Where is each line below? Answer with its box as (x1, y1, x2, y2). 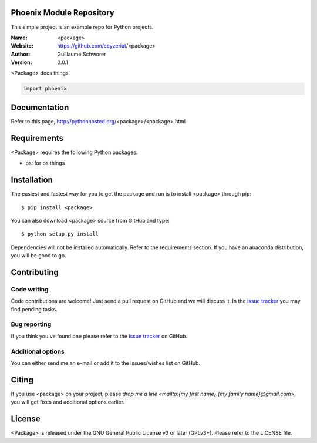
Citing (11, 375, 33, 385)
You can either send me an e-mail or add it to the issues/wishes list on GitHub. (11, 359, 201, 367)
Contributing (11, 267, 59, 277)
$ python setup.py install (21, 231, 99, 237)
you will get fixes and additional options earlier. (11, 398, 125, 405)
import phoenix (23, 85, 67, 92)
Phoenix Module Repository (11, 8, 114, 18)
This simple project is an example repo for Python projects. (11, 24, 154, 31)
